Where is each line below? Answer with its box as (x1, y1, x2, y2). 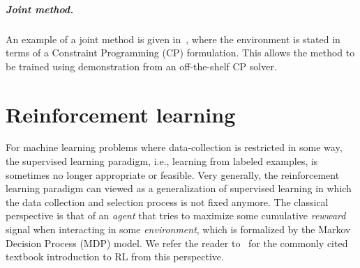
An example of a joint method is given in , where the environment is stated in (6, 31, 340, 46)
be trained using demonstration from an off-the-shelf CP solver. (6, 58, 277, 73)
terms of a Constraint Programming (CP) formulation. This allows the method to (6, 45, 355, 60)
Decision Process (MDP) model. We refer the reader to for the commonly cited (6, 235, 348, 250)
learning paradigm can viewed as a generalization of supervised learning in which (6, 181, 352, 196)
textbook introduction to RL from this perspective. (6, 249, 224, 264)
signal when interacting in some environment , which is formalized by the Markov (6, 222, 351, 237)
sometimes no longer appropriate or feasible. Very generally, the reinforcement (6, 167, 340, 182)
